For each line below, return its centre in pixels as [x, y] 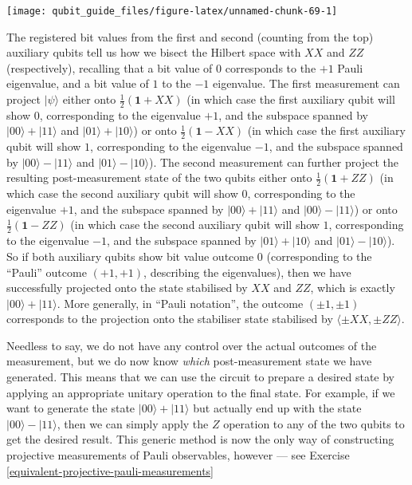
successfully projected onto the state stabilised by [127, 288]
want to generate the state [71, 408]
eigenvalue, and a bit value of [78, 83]
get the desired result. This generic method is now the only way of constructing [200, 439]
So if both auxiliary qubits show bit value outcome [130, 256]
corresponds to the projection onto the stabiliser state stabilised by [170, 319]
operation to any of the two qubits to [314, 423]
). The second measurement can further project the [273, 162]
